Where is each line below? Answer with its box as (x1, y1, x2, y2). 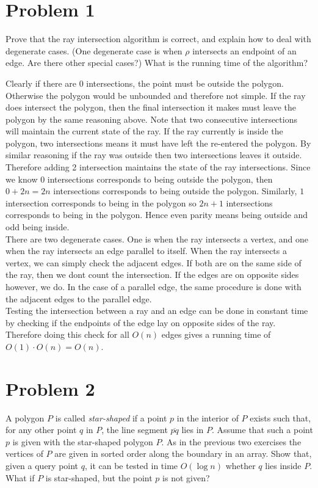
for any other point (5, 423, 77, 436)
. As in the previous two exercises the (161, 435, 302, 448)
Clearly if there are (5, 76, 77, 89)
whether (225, 459, 256, 472)
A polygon (5, 411, 45, 424)
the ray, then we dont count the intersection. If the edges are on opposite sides (5, 268, 299, 281)
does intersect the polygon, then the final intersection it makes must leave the (5, 101, 297, 114)
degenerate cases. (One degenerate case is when (5, 44, 182, 57)
